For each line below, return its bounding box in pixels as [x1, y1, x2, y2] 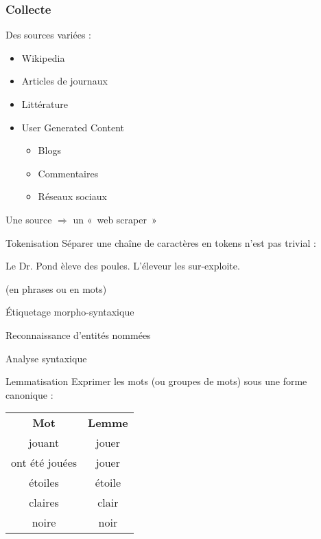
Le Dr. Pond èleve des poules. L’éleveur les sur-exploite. [5, 258, 240, 273]
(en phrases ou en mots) [5, 281, 107, 296]
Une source [5, 212, 52, 226]
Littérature [21, 97, 68, 111]
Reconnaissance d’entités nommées [5, 327, 151, 342]
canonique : [5, 387, 53, 401]
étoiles [29, 474, 59, 491]
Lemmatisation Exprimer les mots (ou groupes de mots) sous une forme [5, 374, 307, 388]
